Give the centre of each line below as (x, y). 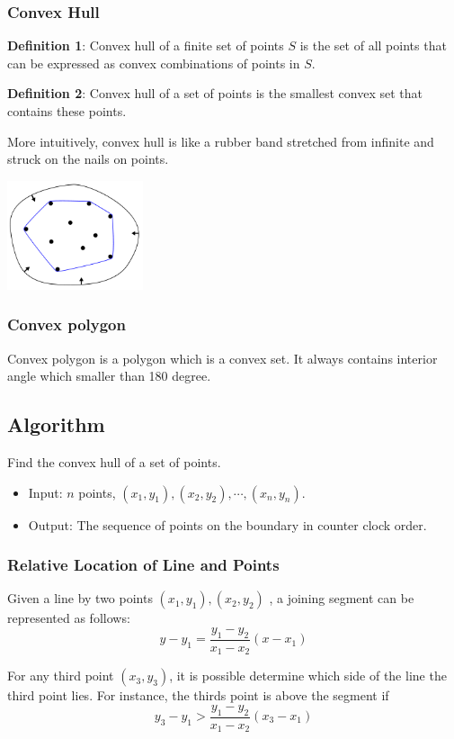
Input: (45, 492)
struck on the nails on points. (88, 159)
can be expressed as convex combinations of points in (154, 63)
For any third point (61, 676)
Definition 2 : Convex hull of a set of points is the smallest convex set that (215, 93)
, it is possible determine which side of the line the (308, 676)
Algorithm (56, 424)
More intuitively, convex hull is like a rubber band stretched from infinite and (221, 141)
